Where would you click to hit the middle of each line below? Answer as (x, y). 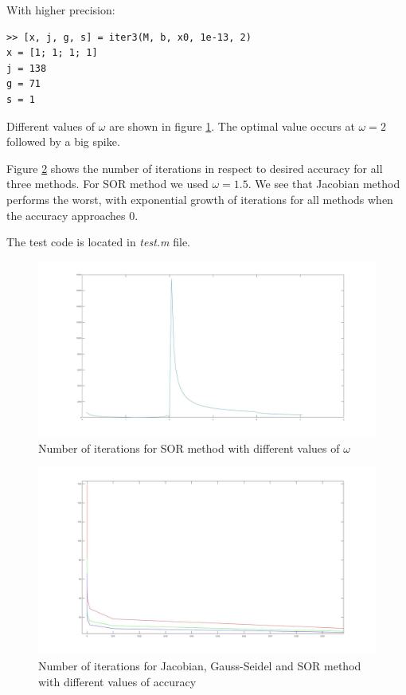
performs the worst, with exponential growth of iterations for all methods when (200, 199)
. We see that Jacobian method (324, 184)
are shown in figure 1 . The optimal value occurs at (232, 126)
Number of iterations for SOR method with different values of (189, 448)
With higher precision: (61, 10)
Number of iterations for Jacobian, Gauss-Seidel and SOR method (200, 665)
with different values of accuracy (117, 681)
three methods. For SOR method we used (107, 184)
